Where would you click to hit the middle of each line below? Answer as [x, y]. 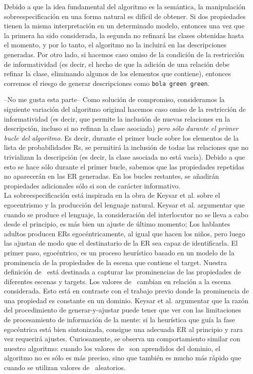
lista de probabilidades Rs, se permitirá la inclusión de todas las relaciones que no [126, 147]
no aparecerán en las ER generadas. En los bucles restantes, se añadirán [112, 176]
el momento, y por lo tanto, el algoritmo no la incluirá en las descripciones [115, 45]
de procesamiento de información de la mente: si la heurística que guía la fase [120, 320]
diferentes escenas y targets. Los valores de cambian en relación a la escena [117, 281]
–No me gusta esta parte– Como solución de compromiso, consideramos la [114, 99]
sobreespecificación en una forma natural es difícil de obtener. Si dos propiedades [125, 16]
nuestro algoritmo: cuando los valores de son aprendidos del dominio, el [112, 348]
